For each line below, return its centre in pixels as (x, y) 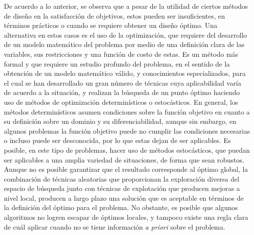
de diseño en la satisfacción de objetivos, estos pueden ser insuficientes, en (115, 15)
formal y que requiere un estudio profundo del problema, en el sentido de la (117, 63)
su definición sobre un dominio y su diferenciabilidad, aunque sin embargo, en (120, 121)
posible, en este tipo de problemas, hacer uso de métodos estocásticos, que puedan (127, 150)
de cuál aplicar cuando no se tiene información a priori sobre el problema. (115, 226)
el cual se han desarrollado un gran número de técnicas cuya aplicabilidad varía (123, 82)
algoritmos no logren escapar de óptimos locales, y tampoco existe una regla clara (126, 217)
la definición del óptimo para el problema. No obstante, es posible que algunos (121, 207)
